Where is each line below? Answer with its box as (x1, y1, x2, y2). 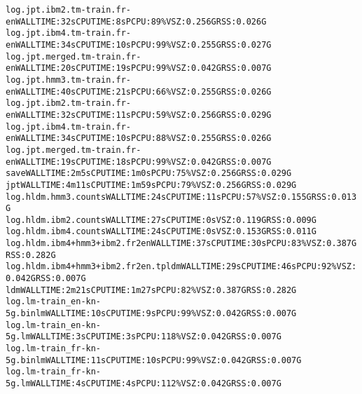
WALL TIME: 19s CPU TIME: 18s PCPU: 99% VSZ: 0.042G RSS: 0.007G (15, 156, 272, 167)
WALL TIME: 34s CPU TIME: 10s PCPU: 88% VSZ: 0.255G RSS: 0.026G (15, 133, 272, 144)
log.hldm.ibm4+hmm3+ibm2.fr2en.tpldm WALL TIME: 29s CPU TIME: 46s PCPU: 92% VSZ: (6, 261, 357, 272)
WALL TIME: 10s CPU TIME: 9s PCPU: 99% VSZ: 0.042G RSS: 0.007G (46, 308, 297, 319)
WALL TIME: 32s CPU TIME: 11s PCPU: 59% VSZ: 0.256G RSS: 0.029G (15, 109, 272, 120)
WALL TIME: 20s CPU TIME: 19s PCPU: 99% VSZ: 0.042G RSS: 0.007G (15, 63, 272, 74)
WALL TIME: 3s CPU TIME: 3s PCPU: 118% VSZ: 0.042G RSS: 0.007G (30, 332, 281, 342)
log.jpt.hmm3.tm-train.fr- (6, 74, 131, 85)
